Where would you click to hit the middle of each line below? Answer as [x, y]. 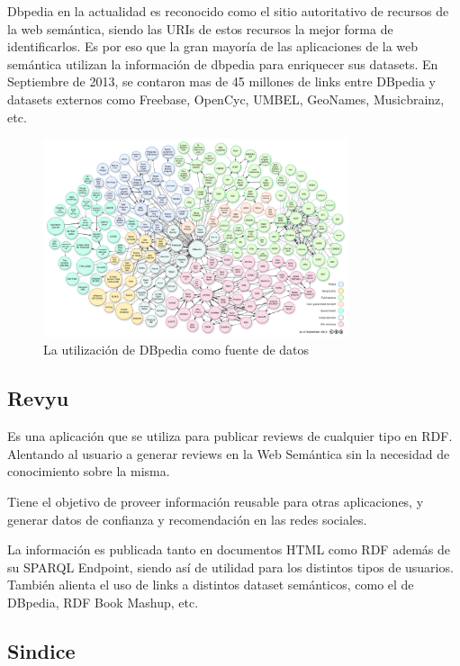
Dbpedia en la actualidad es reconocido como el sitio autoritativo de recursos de [228, 11]
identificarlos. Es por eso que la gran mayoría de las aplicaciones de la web [213, 46]
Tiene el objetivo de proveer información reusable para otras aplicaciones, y [216, 501]
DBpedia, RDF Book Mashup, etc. [103, 602]
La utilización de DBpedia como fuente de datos [176, 350]
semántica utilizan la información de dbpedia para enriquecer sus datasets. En [223, 63]
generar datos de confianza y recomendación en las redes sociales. [187, 519]
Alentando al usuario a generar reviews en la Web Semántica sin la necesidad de [229, 453]
